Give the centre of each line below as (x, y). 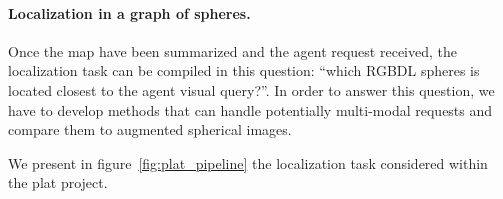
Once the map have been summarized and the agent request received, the (232, 50)
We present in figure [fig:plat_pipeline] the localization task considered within (248, 162)
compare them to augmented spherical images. (150, 129)
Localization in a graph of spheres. (129, 12)
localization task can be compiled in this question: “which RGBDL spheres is (244, 70)
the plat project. (58, 182)
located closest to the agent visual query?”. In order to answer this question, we (251, 89)
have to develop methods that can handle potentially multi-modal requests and (250, 109)
